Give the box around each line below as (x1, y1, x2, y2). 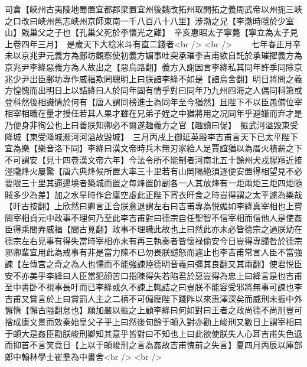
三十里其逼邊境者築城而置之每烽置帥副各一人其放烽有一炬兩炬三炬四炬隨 (21, 176, 302, 189)
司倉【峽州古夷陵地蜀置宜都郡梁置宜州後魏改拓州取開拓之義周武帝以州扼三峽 (5, 3, 302, 15)
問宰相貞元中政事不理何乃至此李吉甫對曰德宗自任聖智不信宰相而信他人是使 (5, 211, 294, 223)
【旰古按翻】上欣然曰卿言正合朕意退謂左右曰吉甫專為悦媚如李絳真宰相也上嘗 (5, 200, 302, 212)
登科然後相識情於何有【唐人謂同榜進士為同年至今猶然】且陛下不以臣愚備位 (5, 95, 294, 108)
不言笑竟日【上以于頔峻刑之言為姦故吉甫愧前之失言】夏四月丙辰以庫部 (29, 339, 302, 351)
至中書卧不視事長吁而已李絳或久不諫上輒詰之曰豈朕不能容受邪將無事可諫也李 (5, 281, 302, 293)
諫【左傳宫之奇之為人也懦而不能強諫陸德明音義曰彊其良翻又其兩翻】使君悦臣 (5, 258, 302, 270)
